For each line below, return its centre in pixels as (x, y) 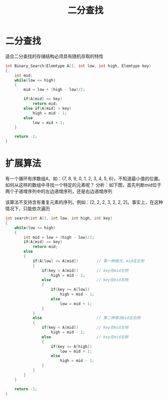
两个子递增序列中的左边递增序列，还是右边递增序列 (59, 191)
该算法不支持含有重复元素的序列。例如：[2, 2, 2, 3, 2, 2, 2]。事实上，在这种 (84, 202)
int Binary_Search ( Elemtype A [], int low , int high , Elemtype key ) (78, 66)
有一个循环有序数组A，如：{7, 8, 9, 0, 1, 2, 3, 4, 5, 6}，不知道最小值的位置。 (84, 179)
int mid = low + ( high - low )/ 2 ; (59, 237)
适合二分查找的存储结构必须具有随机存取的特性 (54, 56)
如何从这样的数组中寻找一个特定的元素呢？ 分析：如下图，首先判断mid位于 (83, 185)
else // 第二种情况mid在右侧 (87, 318)
